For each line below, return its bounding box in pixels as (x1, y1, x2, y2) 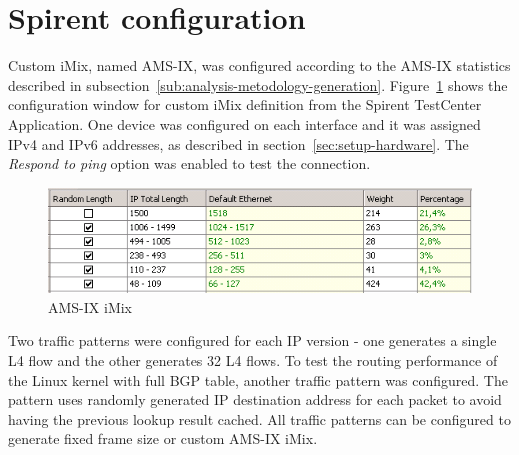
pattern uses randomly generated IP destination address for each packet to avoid (8, 389, 502, 410)
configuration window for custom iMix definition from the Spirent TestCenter (8, 94, 482, 115)
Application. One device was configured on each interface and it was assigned (8, 113, 481, 134)
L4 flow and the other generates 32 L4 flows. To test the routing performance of (8, 350, 498, 371)
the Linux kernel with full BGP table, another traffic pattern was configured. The (8, 369, 508, 390)
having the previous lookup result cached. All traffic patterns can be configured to (8, 408, 511, 429)
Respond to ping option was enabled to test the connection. (8, 153, 371, 174)
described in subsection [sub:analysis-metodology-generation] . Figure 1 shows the (8, 74, 508, 95)
